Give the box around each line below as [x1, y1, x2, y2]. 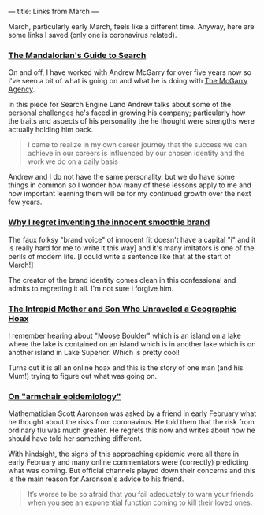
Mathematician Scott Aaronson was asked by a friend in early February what [8, 409, 257, 418]
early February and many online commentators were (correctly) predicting [8, 458, 249, 467]
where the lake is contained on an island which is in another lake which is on [8, 339, 256, 349]
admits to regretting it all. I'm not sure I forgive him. [8, 283, 174, 293]
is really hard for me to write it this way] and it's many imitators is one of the [8, 243, 255, 253]
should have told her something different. [8, 434, 143, 443]
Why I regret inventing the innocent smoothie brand [8, 217, 210, 228]
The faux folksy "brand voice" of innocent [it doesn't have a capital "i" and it [8, 235, 256, 244]
